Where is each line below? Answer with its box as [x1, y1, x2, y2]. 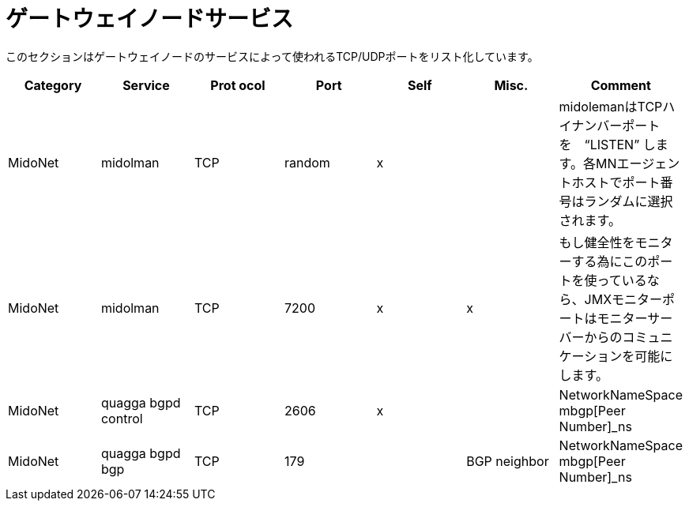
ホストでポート [571, 174, 661, 190]
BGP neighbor [466, 453, 549, 469]
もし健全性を [559, 234, 635, 250]
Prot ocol [210, 77, 265, 93]
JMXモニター [584, 291, 663, 307]
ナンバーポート [571, 117, 661, 133]
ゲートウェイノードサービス [6, 6, 294, 32]
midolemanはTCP [559, 98, 663, 115]
